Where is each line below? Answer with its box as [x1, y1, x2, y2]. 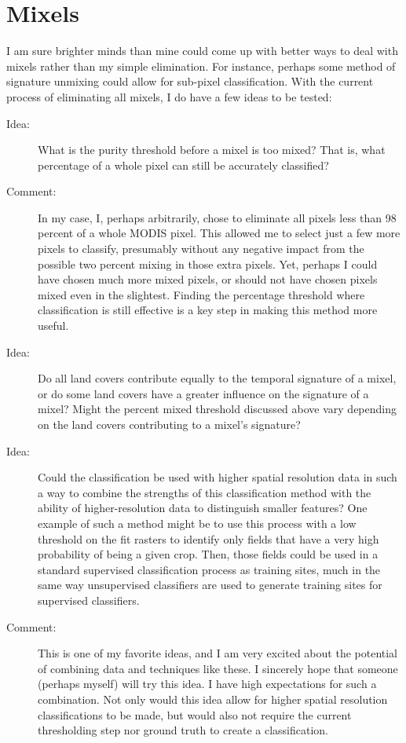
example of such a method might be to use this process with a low [38, 514, 357, 531]
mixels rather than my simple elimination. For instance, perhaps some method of [6, 57, 396, 74]
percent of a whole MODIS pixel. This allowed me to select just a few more [38, 225, 401, 241]
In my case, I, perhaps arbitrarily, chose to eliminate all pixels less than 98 [38, 209, 397, 225]
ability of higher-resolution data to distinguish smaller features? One [38, 500, 368, 516]
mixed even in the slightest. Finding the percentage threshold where [38, 286, 365, 302]
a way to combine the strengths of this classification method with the [38, 484, 371, 500]
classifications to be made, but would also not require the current [38, 706, 352, 723]
